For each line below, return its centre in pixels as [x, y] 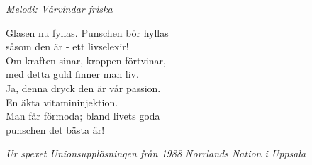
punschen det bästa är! [55, 129]
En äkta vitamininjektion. [62, 102]
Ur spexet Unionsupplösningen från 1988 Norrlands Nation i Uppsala [156, 153]
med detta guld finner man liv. [72, 74]
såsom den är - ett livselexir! [67, 46]
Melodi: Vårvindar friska [59, 8]
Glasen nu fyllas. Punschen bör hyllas [87, 32]
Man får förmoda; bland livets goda [83, 116]
